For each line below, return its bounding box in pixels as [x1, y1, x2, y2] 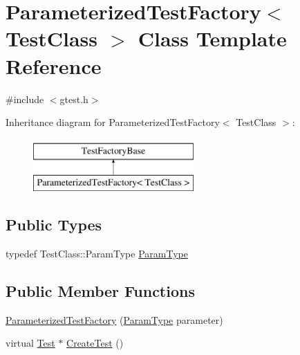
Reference [6, 51, 102, 80]
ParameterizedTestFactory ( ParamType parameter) [6, 312, 223, 327]
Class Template [138, 24, 287, 53]
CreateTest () [66, 336, 124, 350]
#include [6, 91, 44, 106]
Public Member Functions [6, 280, 195, 302]
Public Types [6, 214, 102, 235]
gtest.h [59, 91, 88, 106]
